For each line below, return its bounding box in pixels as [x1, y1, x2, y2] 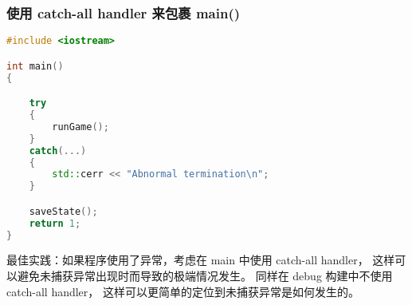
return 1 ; [29, 217, 81, 229]
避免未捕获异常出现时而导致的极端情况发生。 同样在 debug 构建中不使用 [17, 267, 393, 284]
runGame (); [52, 121, 109, 133]
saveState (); [29, 205, 98, 217]
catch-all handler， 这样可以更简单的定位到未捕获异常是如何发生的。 [6, 283, 359, 299]
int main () [6, 60, 64, 72]
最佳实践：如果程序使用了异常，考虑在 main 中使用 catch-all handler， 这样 [6, 252, 395, 268]
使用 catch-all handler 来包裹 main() [6, 2, 241, 22]
